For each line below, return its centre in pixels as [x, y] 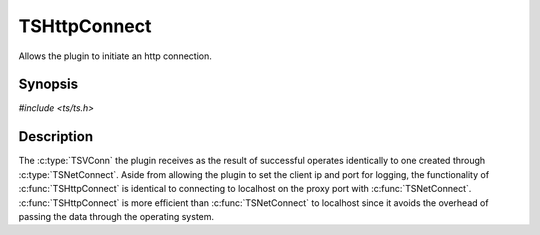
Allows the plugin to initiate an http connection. [115, 56]
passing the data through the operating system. [116, 216]
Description [56, 136]
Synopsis [48, 84]
